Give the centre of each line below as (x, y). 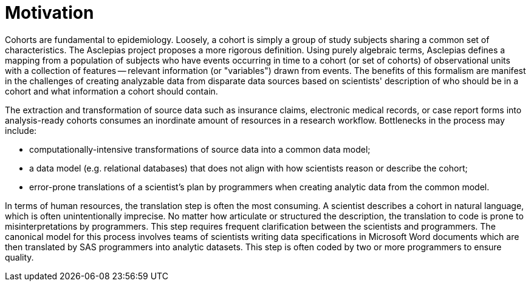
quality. (19, 257)
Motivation (50, 13)
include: (21, 130)
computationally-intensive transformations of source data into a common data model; (200, 149)
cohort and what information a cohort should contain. (111, 91)
